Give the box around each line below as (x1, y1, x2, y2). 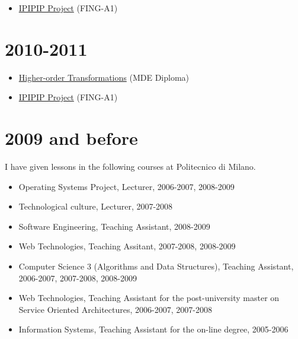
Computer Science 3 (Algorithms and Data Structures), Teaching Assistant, (18, 260, 294, 272)
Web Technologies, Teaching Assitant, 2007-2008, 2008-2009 (18, 240, 236, 252)
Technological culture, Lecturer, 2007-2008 (18, 200, 173, 213)
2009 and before (5, 126, 138, 150)
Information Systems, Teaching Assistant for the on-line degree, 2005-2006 (18, 323, 289, 335)
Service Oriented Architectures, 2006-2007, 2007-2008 (18, 303, 212, 315)
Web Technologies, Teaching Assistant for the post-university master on (18, 292, 280, 304)
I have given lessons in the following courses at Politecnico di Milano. (5, 160, 256, 173)
